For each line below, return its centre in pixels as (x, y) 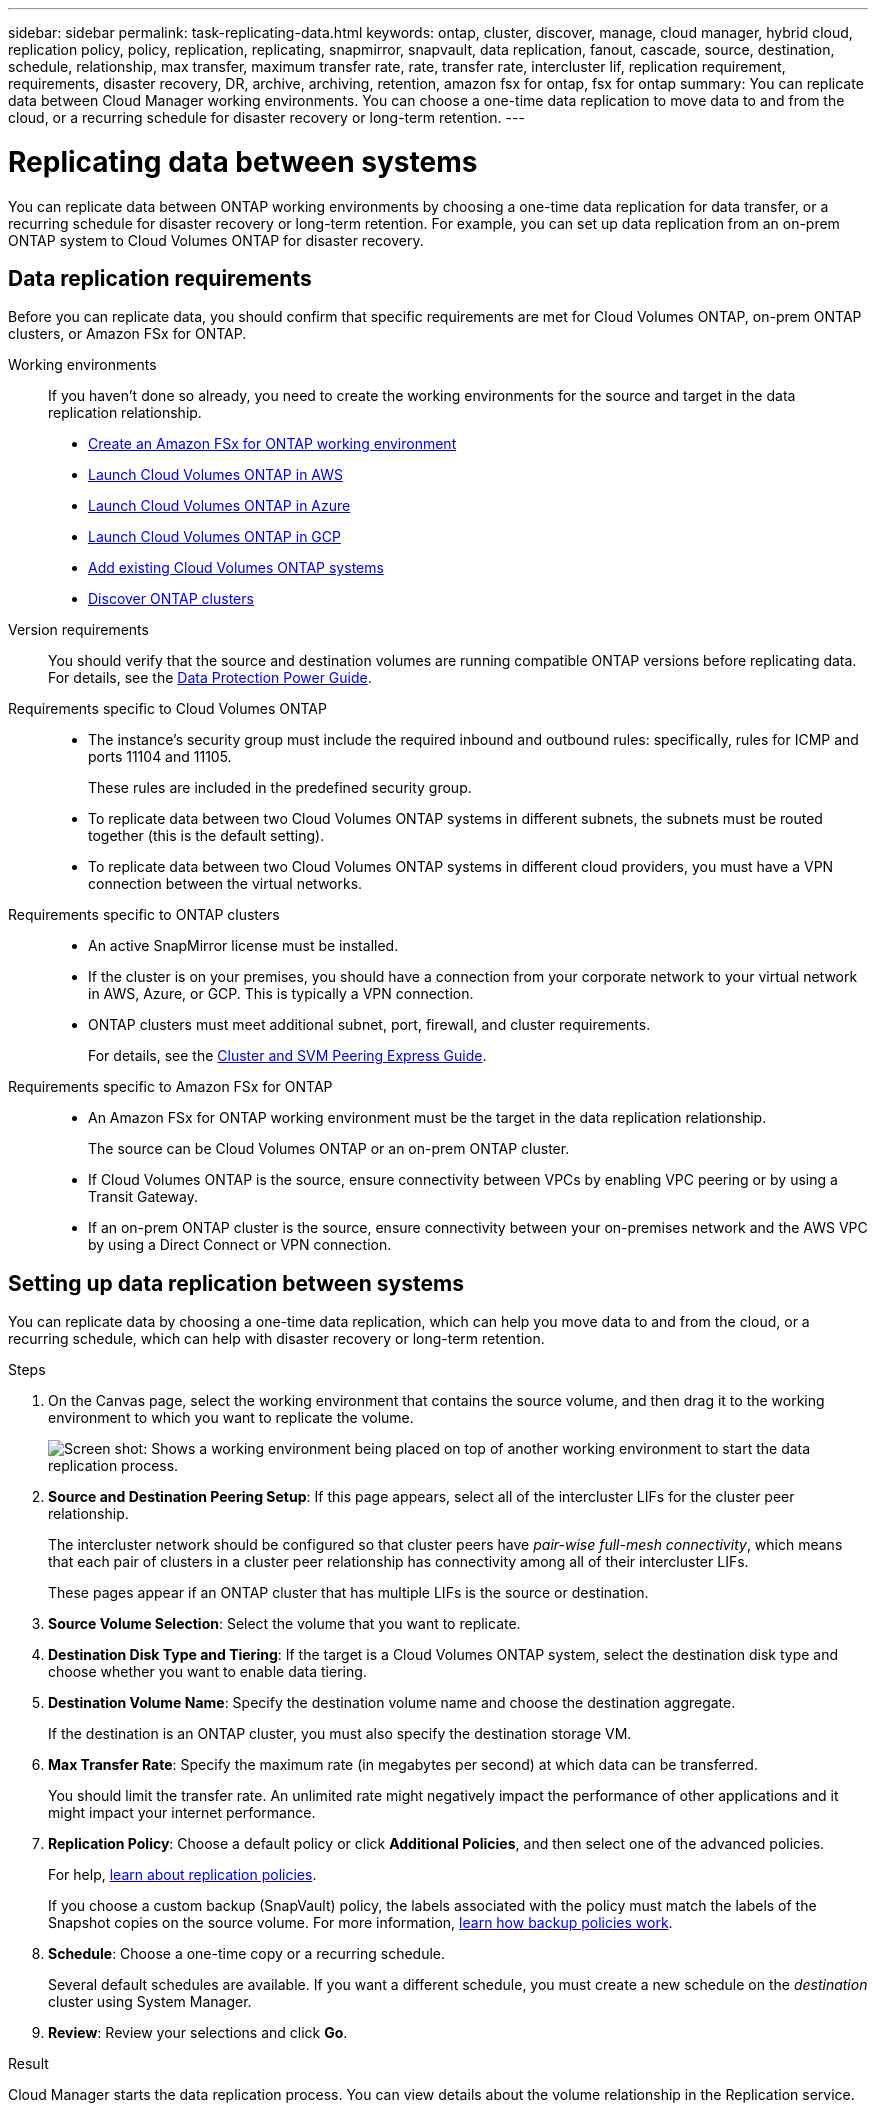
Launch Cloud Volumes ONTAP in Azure (219, 506)
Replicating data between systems (243, 161)
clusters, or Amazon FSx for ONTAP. (127, 334)
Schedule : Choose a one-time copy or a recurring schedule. (247, 1954)
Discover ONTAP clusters (171, 599)
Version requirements (78, 630)
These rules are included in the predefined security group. (280, 788)
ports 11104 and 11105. (160, 757)
